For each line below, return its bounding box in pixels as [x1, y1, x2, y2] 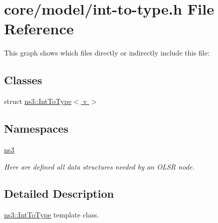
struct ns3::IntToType [4, 96, 71, 106]
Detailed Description [4, 186, 114, 201]
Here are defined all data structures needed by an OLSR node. [4, 161, 195, 172]
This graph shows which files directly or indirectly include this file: [4, 47, 210, 58]
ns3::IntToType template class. [4, 209, 99, 220]
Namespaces [4, 121, 68, 136]
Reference [4, 18, 74, 39]
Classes [4, 72, 42, 88]
